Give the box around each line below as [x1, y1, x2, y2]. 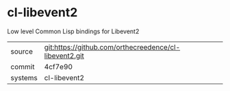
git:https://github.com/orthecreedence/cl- [44, 42, 181, 52]
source [10, 46, 33, 56]
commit [10, 62, 35, 71]
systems [10, 73, 38, 82]
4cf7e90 [44, 62, 73, 71]
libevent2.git [44, 51, 84, 60]
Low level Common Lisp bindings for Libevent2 [7, 27, 140, 35]
